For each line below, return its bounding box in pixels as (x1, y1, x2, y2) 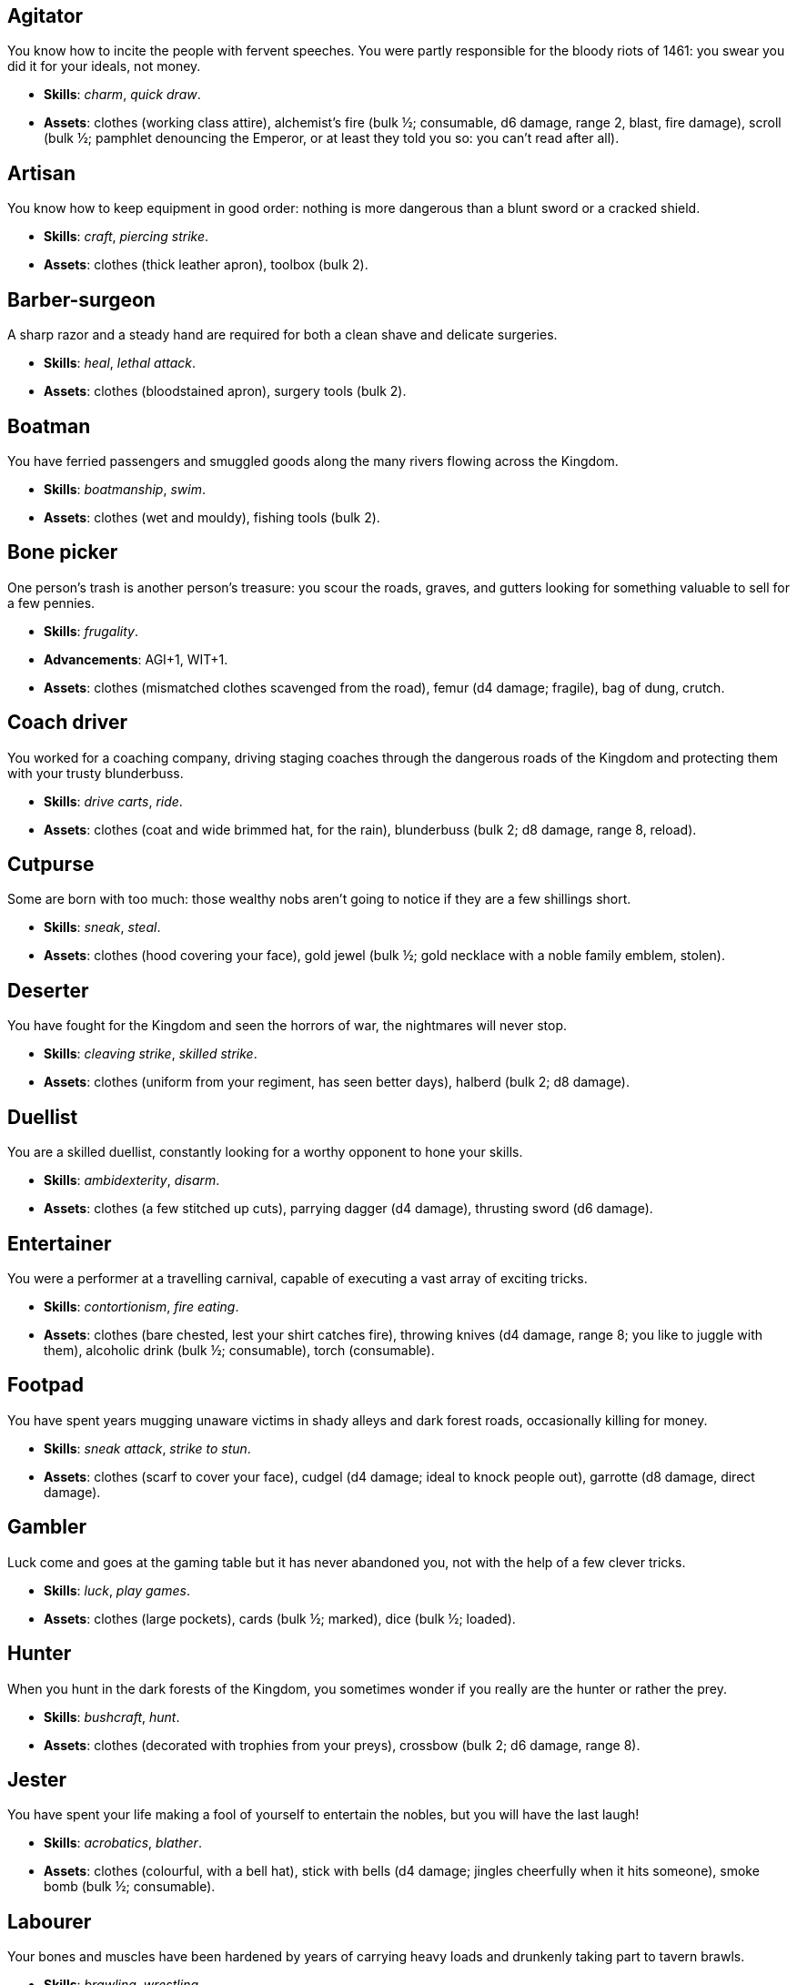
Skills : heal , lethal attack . (44, 355, 197, 371)
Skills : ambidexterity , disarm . (44, 1172, 220, 1189)
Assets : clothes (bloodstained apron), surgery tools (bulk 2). (44, 383, 407, 400)
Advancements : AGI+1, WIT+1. (44, 651, 228, 667)
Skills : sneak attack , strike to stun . (44, 1440, 251, 1456)
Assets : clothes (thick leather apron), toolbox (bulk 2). (44, 257, 368, 273)
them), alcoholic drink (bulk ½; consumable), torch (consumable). (44, 1342, 435, 1359)
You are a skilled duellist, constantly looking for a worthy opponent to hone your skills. (7, 1144, 523, 1160)
